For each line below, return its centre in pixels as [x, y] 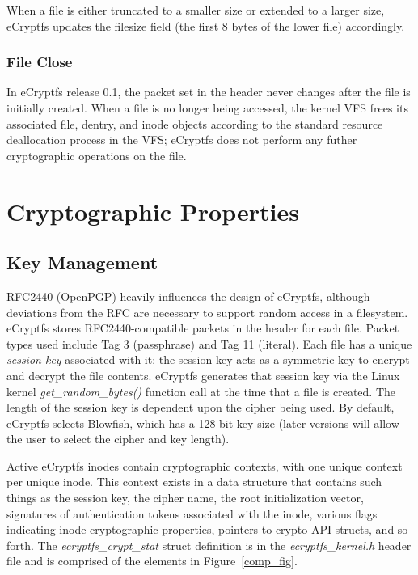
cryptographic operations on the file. [97, 155]
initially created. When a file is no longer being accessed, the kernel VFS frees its [207, 108]
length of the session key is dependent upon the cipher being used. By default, [201, 407]
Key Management [82, 262]
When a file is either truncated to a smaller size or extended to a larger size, [196, 10]
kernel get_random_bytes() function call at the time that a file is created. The [201, 391]
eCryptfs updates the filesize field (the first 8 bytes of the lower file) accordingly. [206, 25]
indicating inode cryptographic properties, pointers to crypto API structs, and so [207, 529]
